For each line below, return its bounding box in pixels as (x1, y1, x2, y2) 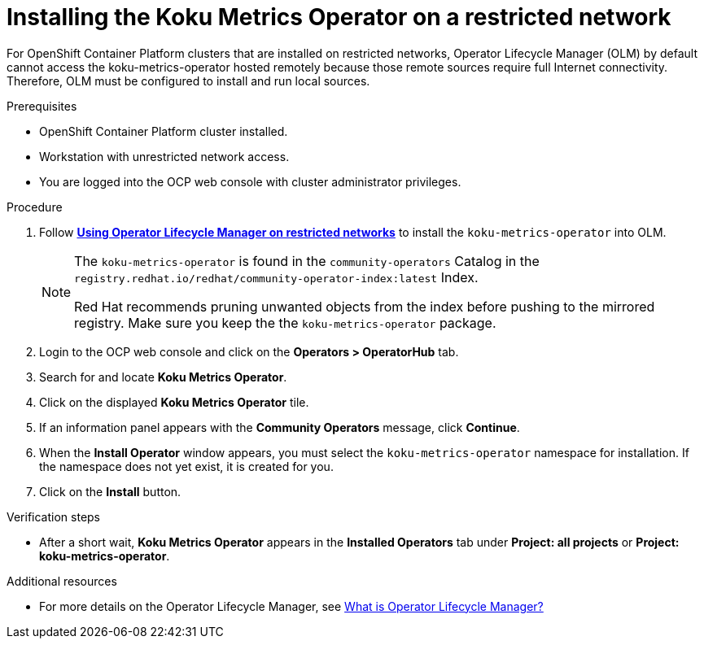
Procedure (7, 199, 63, 214)
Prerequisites (7, 98, 77, 113)
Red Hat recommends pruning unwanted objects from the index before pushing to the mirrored (74, 298, 655, 315)
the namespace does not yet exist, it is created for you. (39, 459, 334, 473)
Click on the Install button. (39, 484, 181, 499)
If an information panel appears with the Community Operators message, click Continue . (39, 420, 520, 434)
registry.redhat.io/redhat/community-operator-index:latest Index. (74, 268, 479, 285)
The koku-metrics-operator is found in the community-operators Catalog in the (74, 252, 540, 269)
